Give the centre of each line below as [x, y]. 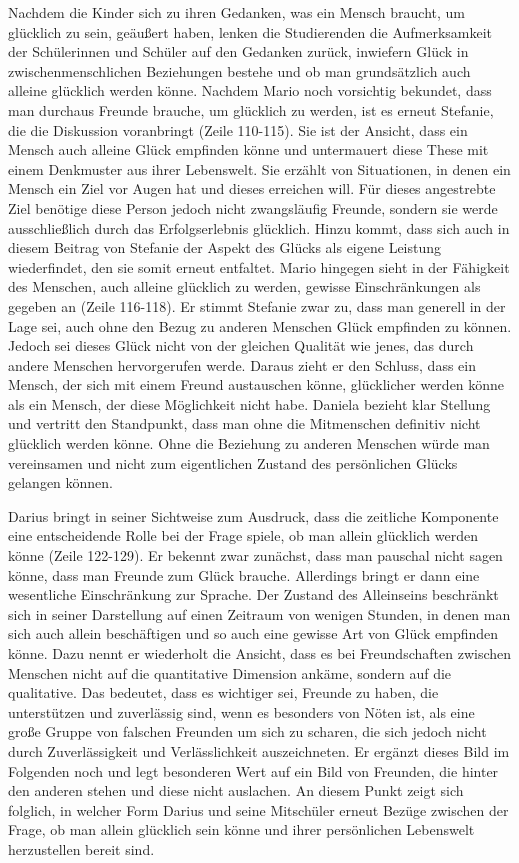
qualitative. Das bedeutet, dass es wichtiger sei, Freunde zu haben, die [223, 692]
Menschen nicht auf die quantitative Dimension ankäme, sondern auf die [230, 672]
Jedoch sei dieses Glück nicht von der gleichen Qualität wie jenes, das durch [241, 345]
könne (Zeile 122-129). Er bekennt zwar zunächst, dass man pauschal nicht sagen [255, 555]
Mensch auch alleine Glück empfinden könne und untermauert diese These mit [248, 149]
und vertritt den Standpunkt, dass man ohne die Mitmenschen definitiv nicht [244, 423]
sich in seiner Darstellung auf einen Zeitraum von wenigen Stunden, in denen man [259, 613]
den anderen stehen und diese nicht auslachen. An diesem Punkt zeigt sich [236, 790]
